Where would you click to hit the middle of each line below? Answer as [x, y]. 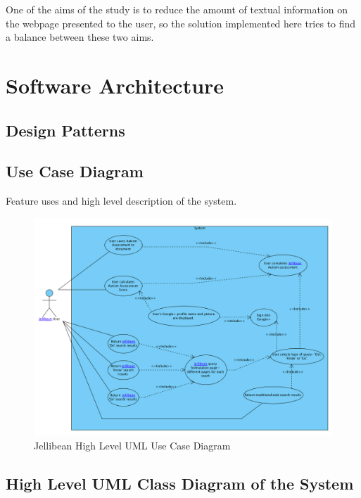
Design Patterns [65, 130]
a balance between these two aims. [80, 37]
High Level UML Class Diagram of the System [180, 484]
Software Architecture [115, 85]
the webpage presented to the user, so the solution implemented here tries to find [181, 23]
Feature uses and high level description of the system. [121, 201]
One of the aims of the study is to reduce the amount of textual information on [177, 9]
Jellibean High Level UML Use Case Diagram [132, 446]
